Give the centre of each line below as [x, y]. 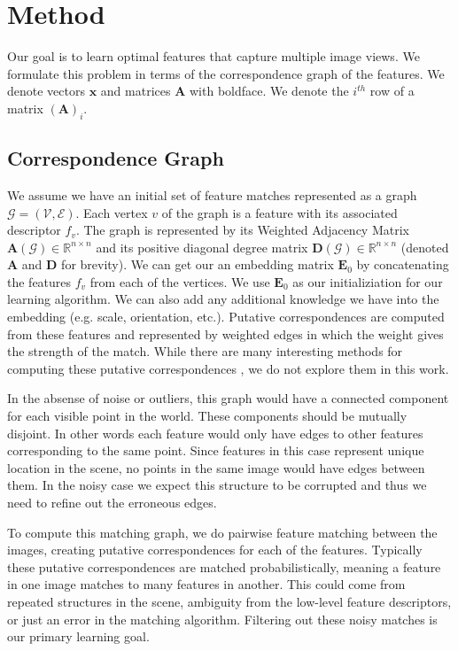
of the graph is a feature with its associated [279, 212]
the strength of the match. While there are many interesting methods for [205, 351]
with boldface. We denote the [269, 91]
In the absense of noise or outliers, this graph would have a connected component [228, 398]
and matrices [136, 91]
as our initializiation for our [368, 281]
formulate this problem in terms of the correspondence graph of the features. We [226, 73]
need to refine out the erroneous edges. [112, 502]
